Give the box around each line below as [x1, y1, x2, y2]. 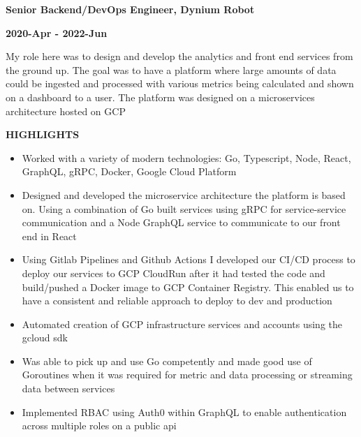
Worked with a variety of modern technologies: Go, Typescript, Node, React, [22, 150, 351, 165]
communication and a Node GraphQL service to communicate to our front [22, 215, 341, 230]
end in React [22, 228, 77, 243]
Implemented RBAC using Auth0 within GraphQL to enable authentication [22, 404, 347, 419]
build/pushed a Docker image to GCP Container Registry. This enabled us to [22, 279, 354, 294]
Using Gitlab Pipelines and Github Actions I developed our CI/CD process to [22, 252, 355, 267]
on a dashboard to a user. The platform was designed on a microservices [6, 89, 315, 104]
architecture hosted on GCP [6, 103, 126, 118]
